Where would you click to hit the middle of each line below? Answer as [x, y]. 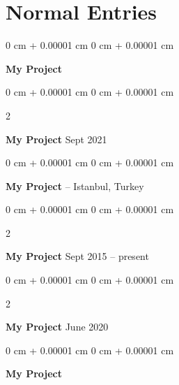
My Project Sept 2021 [56, 139]
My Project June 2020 [57, 327]
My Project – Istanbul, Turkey [75, 186]
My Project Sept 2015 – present [77, 256]
